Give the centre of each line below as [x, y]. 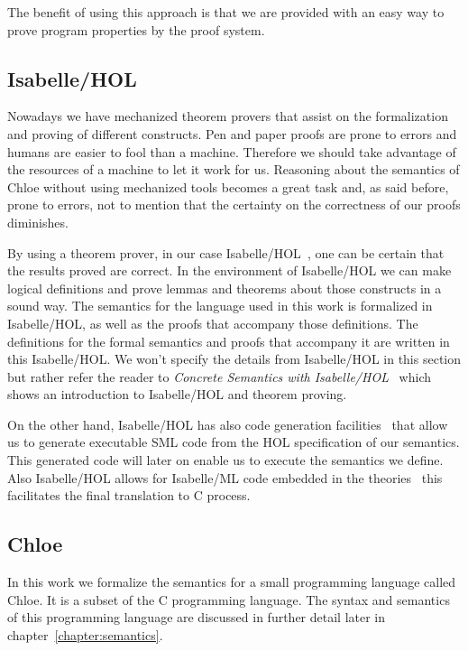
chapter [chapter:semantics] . [85, 634]
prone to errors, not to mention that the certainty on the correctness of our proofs [234, 205]
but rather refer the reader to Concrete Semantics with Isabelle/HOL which [219, 376]
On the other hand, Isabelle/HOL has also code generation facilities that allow [228, 424]
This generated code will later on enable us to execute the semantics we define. [225, 460]
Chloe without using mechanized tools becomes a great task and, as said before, [228, 186]
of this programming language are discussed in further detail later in [197, 617]
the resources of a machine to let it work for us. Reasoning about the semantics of [234, 169]
